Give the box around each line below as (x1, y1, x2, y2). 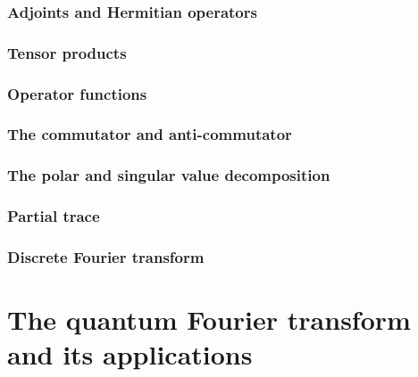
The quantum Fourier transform (7, 301, 411, 338)
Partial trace (7, 205, 100, 227)
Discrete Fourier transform (7, 245, 205, 267)
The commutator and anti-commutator (7, 123, 292, 145)
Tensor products (7, 41, 127, 63)
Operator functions (7, 82, 147, 104)
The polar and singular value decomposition (7, 164, 330, 186)
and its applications (7, 336, 253, 373)
